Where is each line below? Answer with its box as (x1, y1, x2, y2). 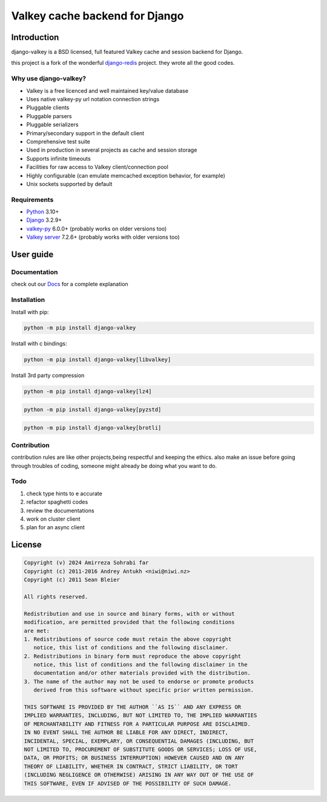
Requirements (11, 195, 54, 204)
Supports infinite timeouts (26, 155, 91, 162)
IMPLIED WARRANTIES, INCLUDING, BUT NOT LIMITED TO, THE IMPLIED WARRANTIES (24, 712, 257, 719)
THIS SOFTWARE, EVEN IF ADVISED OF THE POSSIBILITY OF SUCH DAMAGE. (24, 780, 232, 787)
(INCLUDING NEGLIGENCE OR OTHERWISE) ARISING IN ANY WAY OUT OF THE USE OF (24, 772, 254, 778)
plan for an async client (26, 524, 85, 531)
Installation (11, 296, 45, 304)
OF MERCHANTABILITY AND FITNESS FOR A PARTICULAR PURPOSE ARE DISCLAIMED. (24, 720, 251, 727)
